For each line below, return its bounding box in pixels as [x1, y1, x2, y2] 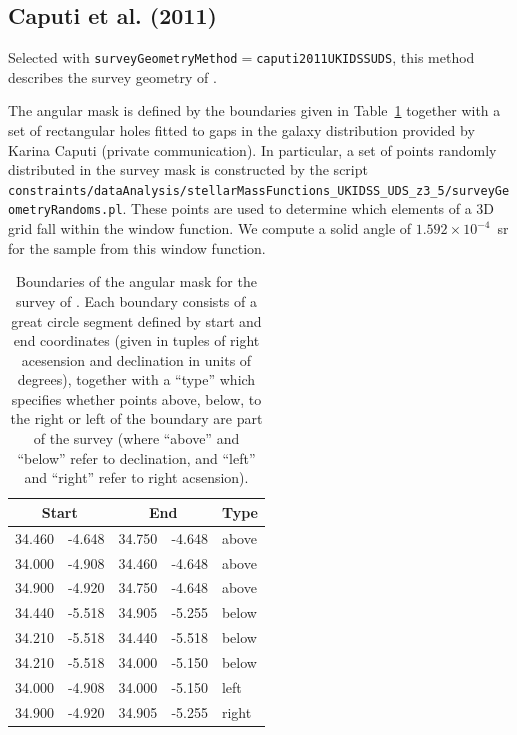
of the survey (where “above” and [33, 428, 240, 449]
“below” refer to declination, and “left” [17, 447, 256, 468]
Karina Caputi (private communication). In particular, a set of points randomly [8, 139, 497, 160]
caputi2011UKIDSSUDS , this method [256, 47, 475, 68]
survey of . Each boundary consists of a [16, 290, 257, 311]
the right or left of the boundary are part [10, 408, 263, 429]
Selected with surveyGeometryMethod [8, 47, 238, 68]
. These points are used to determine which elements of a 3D [122, 198, 495, 219]
